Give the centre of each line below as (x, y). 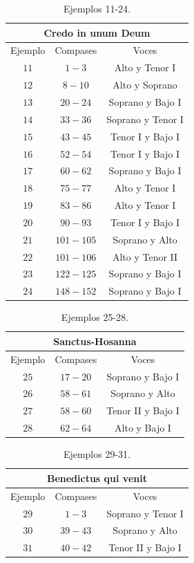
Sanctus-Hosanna (95, 341)
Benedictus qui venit (97, 478)
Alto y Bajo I (143, 428)
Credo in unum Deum (97, 32)
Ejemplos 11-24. (97, 8)
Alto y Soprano (145, 85)
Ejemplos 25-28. (95, 317)
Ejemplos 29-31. (97, 454)
